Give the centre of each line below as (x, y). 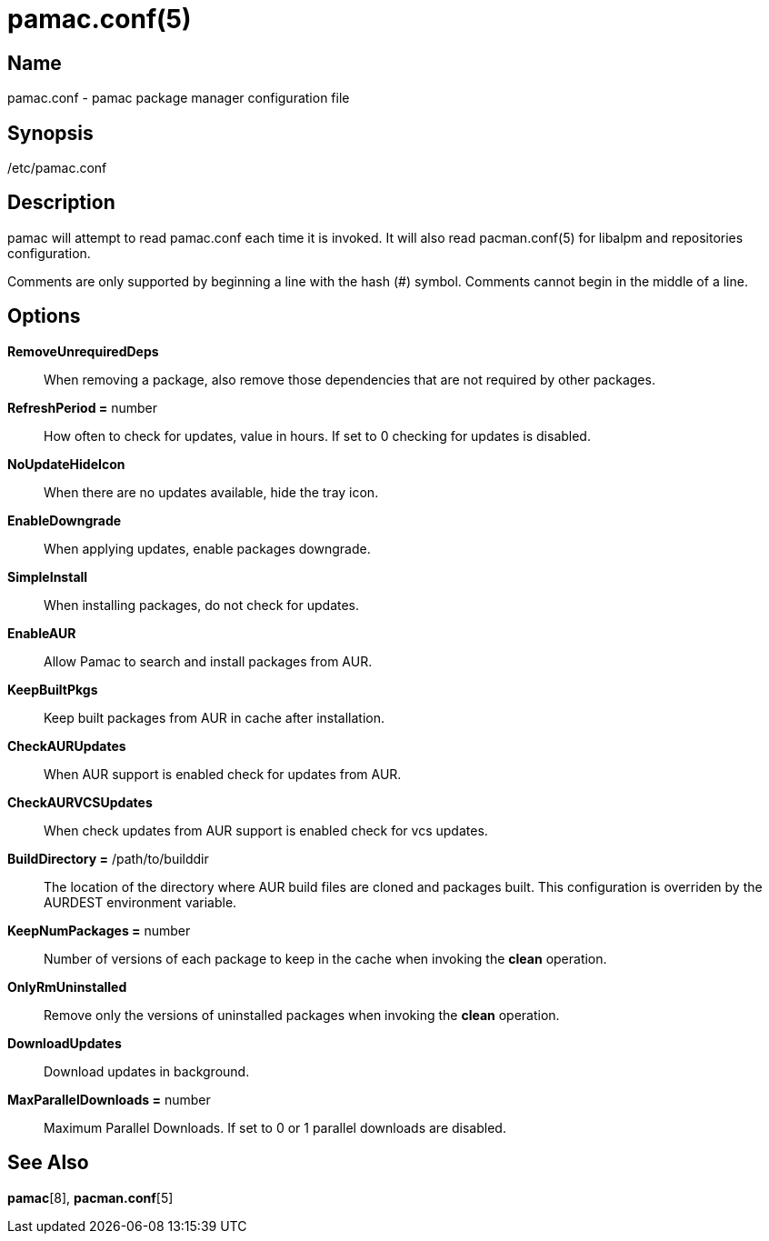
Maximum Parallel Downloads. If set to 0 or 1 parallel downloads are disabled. (275, 1127)
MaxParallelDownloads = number (109, 1099)
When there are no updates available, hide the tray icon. (211, 492)
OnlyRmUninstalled (67, 986)
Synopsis (50, 133)
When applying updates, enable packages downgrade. (207, 548)
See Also (48, 1163)
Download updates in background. (147, 1071)
